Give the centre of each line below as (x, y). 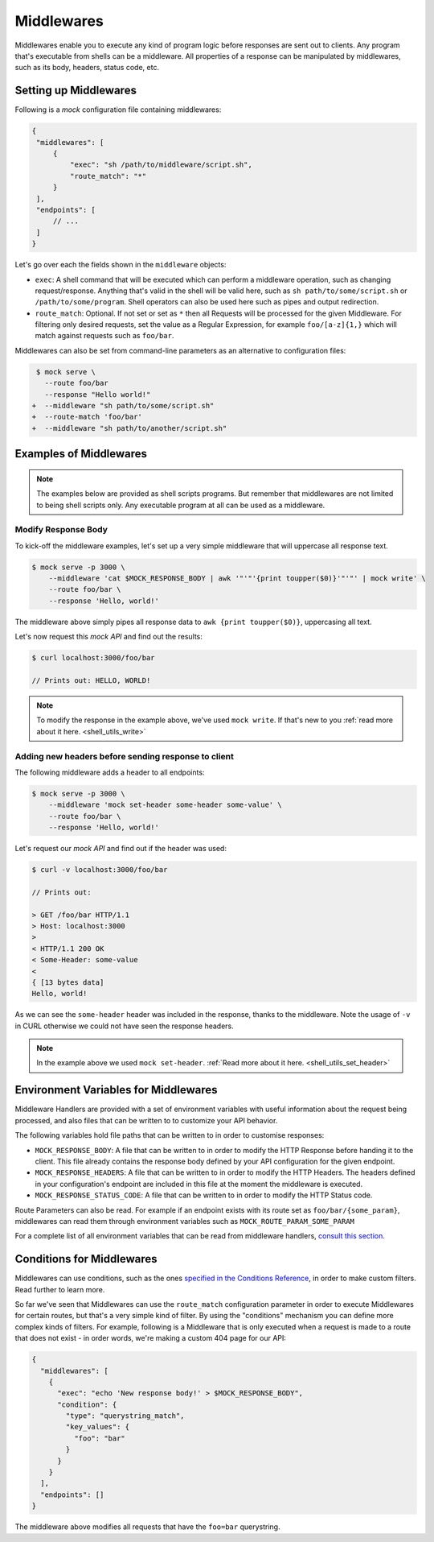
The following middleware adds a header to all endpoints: (110, 772)
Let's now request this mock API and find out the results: (108, 637)
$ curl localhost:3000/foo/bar (94, 658)
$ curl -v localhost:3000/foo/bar (100, 870)
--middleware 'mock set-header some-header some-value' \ (165, 805)
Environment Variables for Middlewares (116, 1090)
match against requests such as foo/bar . (104, 336)
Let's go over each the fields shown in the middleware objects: (121, 265)
